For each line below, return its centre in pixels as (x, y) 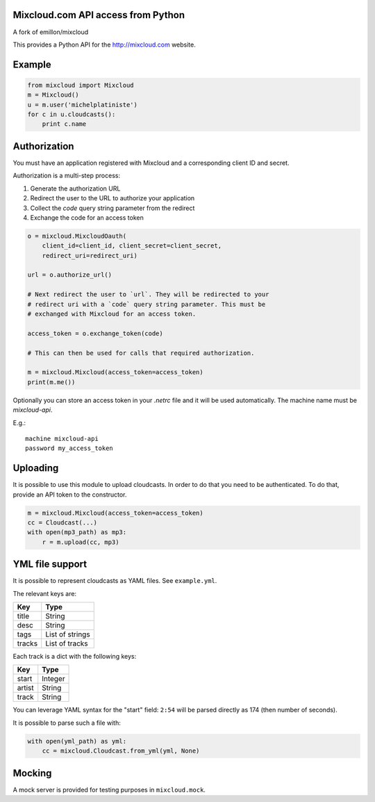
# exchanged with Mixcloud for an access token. (112, 314)
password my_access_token (69, 448)
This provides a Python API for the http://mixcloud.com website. (104, 45)
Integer (53, 679)
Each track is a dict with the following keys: (75, 657)
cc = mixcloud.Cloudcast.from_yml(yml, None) (121, 751)
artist (25, 688)
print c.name (64, 124)
